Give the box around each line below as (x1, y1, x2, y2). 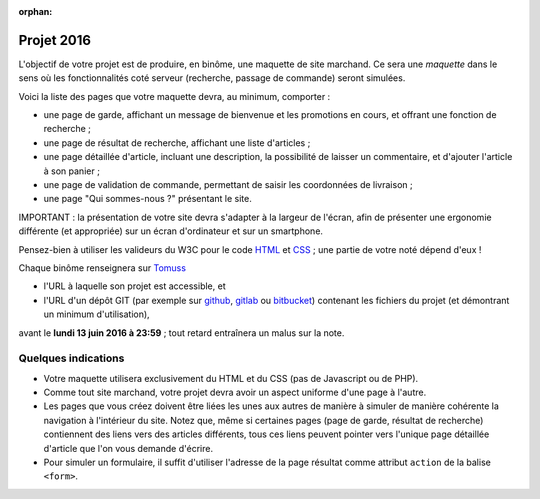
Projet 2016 (18, 31, 92, 49)
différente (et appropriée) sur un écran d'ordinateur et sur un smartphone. (18, 225, 324, 237)
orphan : (18, 6, 53, 17)
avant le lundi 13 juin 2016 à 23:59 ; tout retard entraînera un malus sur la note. (18, 326, 345, 339)
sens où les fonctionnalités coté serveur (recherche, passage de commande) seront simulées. (18, 72, 406, 84)
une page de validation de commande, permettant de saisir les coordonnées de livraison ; (43, 179, 414, 191)
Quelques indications (18, 351, 125, 365)
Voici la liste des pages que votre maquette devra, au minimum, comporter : (18, 90, 331, 102)
